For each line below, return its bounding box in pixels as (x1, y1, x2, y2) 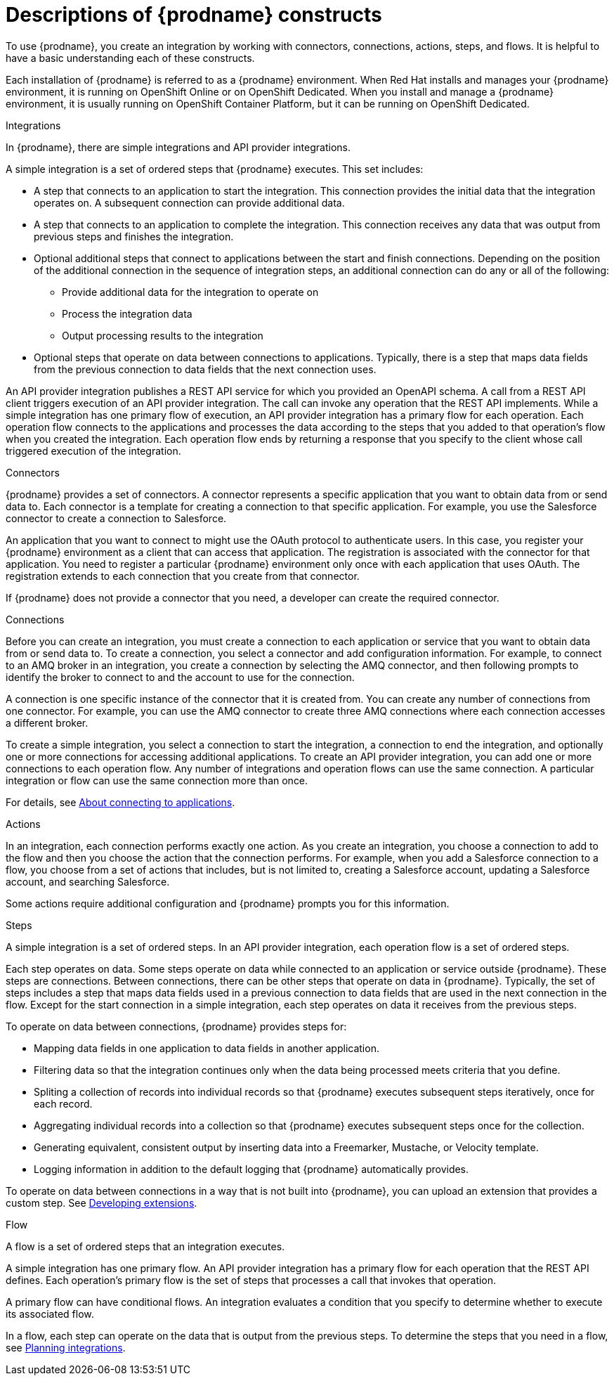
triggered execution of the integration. (6, 444, 181, 457)
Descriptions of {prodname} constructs (6, 3, 382, 27)
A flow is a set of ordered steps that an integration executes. (6, 1240, 285, 1252)
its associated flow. (6, 1307, 94, 1320)
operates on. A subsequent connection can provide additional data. (34, 196, 345, 209)
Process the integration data (62, 307, 192, 320)
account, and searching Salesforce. (6, 875, 170, 888)
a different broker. (6, 716, 89, 729)
